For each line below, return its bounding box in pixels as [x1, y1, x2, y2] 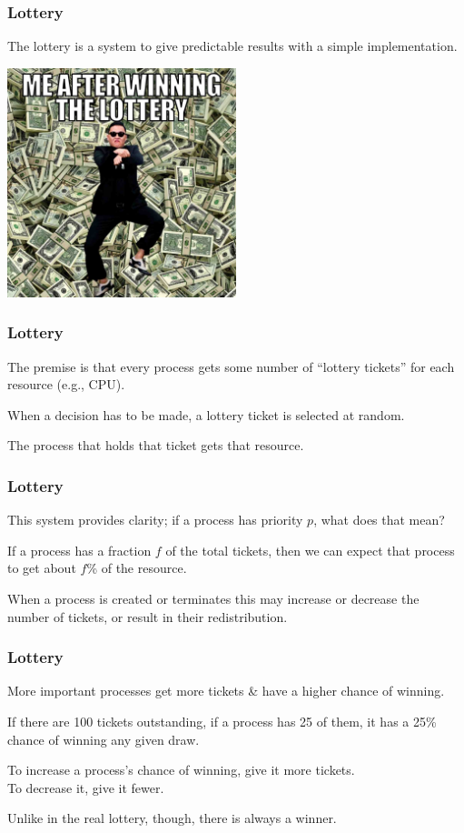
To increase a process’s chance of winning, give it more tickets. [7, 760, 355, 779]
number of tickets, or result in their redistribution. [7, 607, 288, 626]
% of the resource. [86, 558, 187, 577]
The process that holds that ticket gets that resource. [7, 436, 304, 455]
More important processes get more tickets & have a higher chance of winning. [7, 681, 445, 700]
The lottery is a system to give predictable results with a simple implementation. [7, 36, 458, 55]
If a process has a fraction [7, 540, 152, 559]
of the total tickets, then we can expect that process [165, 540, 455, 559]
